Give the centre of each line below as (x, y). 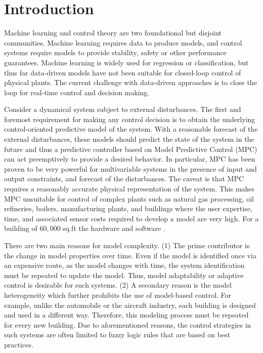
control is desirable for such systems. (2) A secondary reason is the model (118, 285)
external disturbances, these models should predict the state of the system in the (129, 139)
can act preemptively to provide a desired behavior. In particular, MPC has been (130, 159)
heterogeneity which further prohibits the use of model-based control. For (118, 295)
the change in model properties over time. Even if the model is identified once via (130, 255)
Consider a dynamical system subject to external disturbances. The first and (123, 109)
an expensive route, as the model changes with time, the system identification (124, 265)
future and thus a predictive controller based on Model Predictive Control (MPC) (131, 149)
